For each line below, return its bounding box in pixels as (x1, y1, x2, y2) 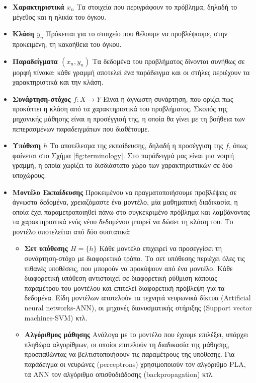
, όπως (228, 140, 248, 151)
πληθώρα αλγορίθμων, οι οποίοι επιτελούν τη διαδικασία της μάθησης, (24, 339, 230, 349)
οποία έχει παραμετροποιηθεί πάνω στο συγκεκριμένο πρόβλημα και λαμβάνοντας (12, 206, 250, 217)
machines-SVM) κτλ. (24, 312, 88, 323)
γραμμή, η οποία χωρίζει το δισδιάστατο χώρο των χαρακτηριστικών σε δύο (12, 160, 233, 170)
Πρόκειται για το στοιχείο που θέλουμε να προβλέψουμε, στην (46, 28, 228, 39)
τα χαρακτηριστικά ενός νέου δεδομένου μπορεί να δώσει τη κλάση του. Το (12, 216, 233, 227)
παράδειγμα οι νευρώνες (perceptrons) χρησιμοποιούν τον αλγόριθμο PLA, (24, 359, 246, 369)
